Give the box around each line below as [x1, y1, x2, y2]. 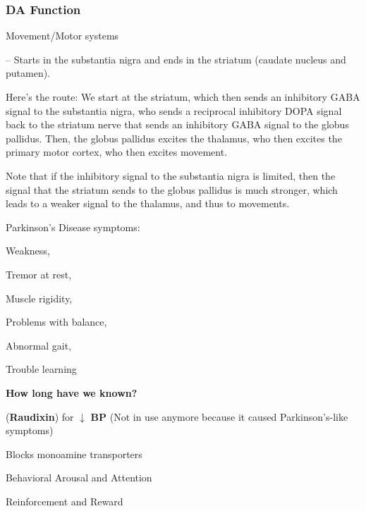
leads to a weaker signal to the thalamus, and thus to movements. [6, 196, 290, 211]
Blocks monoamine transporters [6, 446, 142, 461]
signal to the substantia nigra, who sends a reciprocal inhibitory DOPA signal [6, 103, 342, 118]
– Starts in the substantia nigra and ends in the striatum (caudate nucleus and [6, 51, 346, 66]
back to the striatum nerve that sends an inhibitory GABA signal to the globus [6, 117, 349, 132]
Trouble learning [6, 362, 77, 376]
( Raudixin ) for [6, 409, 74, 424]
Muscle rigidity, [6, 290, 73, 305]
